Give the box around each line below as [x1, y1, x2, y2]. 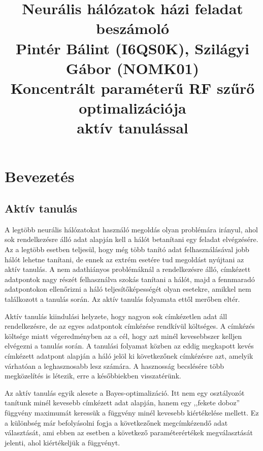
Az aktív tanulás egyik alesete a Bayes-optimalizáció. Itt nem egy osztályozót [5, 387, 245, 398]
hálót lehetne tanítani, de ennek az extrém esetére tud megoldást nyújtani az [5, 254, 244, 264]
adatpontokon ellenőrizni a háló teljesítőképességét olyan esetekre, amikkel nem [5, 284, 251, 294]
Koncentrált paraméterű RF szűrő [10, 77, 255, 98]
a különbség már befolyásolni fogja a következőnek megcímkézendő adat [5, 417, 228, 428]
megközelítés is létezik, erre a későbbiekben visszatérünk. [5, 370, 181, 381]
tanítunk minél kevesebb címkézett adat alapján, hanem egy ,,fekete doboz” [5, 397, 240, 408]
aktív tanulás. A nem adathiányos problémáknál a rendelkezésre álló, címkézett [5, 264, 251, 274]
